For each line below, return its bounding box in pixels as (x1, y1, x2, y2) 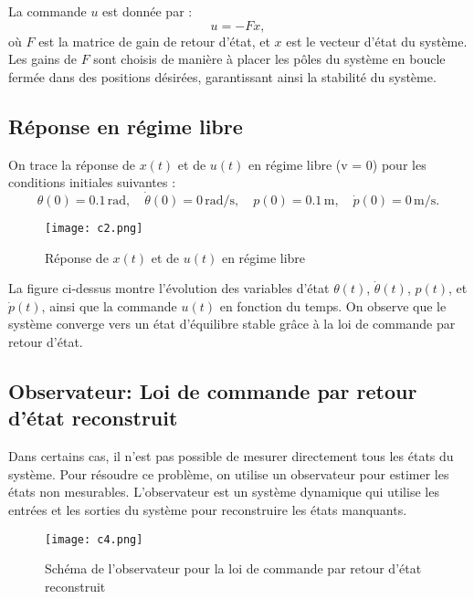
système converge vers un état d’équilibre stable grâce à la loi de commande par (8, 314, 456, 333)
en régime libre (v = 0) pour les (248, 154, 427, 173)
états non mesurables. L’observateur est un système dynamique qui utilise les (8, 482, 439, 501)
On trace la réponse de (8, 154, 135, 173)
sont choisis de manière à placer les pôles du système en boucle (93, 49, 446, 68)
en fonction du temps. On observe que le (219, 296, 447, 315)
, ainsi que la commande (41, 296, 177, 315)
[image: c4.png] (45, 532, 143, 546)
